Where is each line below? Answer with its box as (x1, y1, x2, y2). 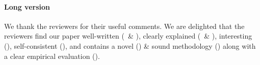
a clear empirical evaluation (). (4, 50, 100, 61)
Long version (4, 1, 50, 12)
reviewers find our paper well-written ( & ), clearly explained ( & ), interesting (4, 30, 252, 41)
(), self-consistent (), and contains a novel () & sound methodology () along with (4, 40, 256, 51)
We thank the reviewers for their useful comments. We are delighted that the (4, 20, 245, 31)
